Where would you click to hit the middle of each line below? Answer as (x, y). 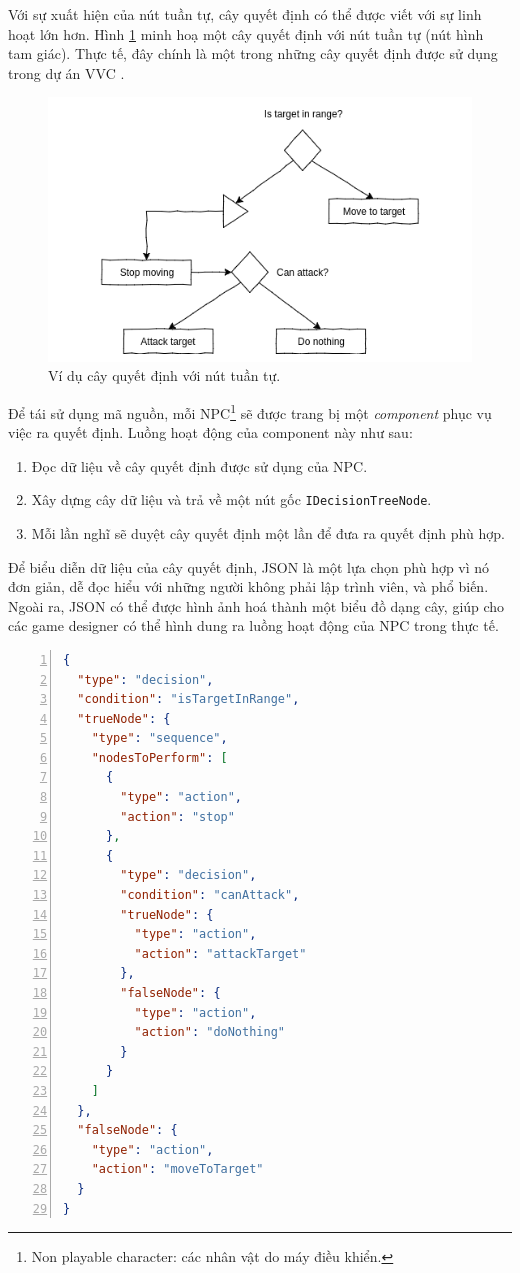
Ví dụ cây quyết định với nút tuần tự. (164, 375)
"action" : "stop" (177, 816)
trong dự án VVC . (66, 72)
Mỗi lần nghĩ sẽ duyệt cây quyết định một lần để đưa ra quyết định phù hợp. (268, 532)
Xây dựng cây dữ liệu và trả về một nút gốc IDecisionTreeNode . (231, 499)
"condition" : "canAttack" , (210, 895)
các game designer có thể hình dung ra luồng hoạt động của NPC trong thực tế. (253, 625)
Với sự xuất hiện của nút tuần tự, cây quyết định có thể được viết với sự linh (245, 14)
